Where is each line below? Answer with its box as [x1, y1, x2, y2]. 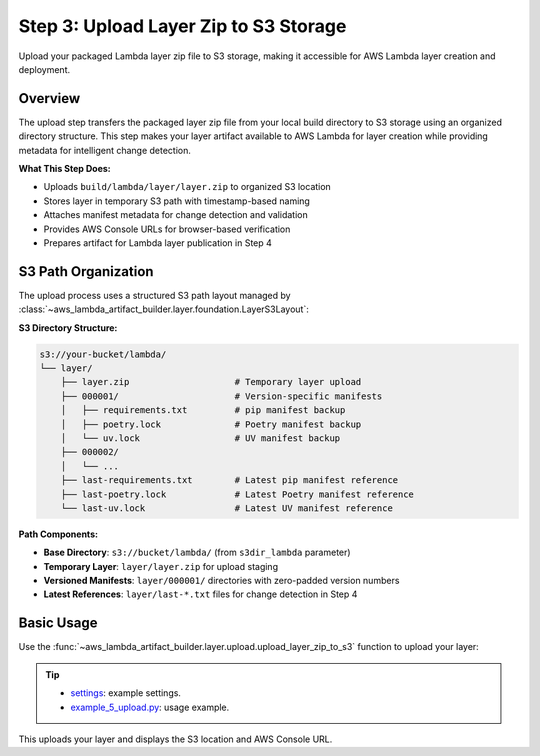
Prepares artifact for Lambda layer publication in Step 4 [43, 236, 272, 249]
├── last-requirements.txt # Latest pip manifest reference [60, 475, 399, 486]
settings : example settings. [70, 687, 182, 699]
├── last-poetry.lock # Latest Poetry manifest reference [60, 488, 415, 500]
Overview [18, 90, 81, 107]
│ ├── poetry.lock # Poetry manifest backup [60, 418, 362, 430]
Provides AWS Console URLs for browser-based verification [43, 223, 291, 235]
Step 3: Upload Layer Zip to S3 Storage [18, 15, 347, 37]
